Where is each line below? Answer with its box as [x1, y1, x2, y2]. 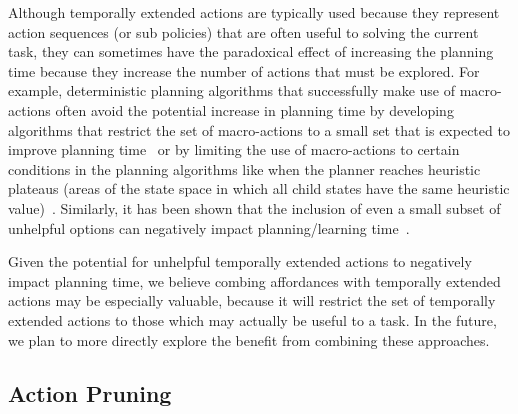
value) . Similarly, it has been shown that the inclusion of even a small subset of [8, 197, 501, 218]
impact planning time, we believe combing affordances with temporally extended [8, 270, 501, 291]
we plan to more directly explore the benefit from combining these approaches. [8, 329, 490, 350]
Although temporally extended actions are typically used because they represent [8, 2, 500, 22]
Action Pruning [8, 378, 172, 409]
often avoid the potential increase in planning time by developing [55, 99, 454, 120]
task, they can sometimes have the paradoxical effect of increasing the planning [8, 41, 494, 62]
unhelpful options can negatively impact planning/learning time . [8, 217, 410, 238]
